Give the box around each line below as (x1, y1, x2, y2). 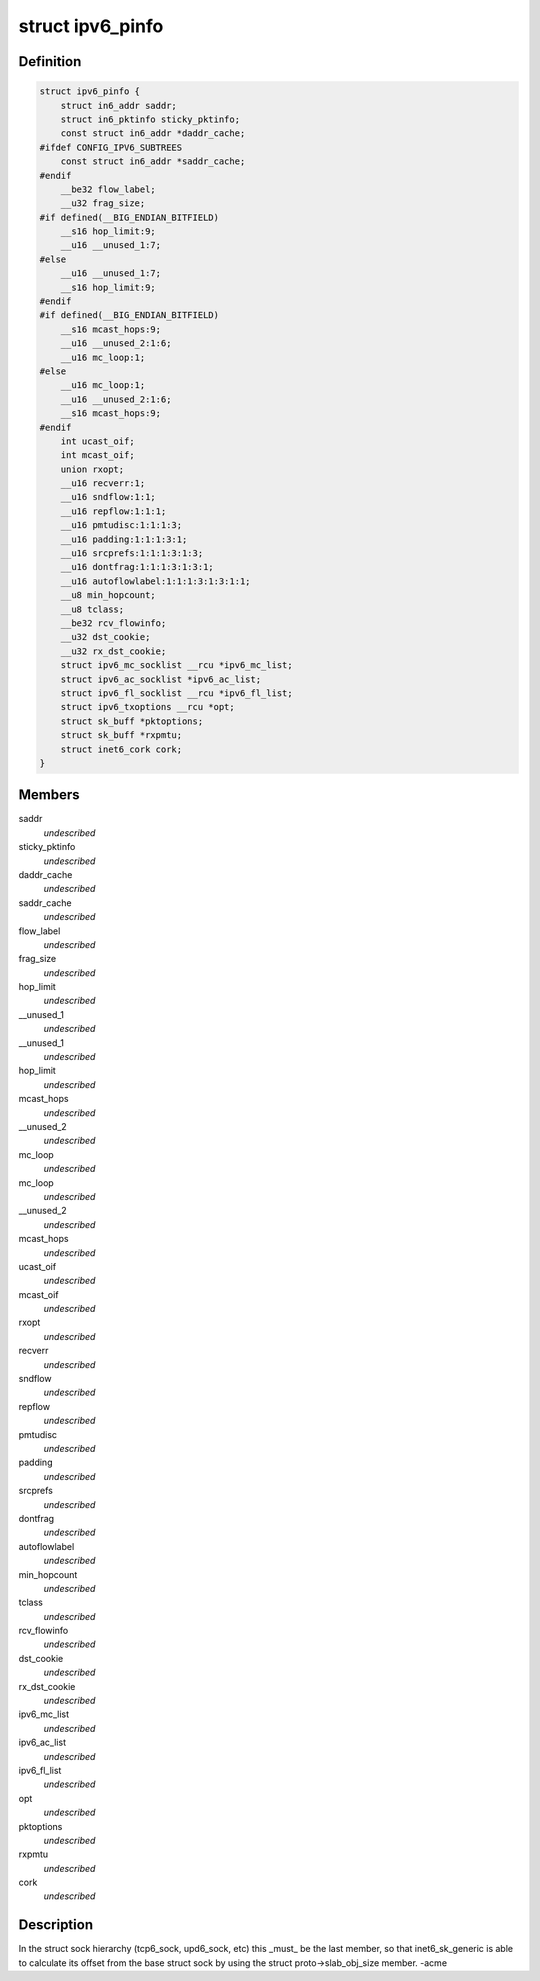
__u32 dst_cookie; (60, 631, 151, 643)
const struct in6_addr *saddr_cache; (60, 156, 246, 167)
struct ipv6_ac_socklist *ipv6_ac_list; (60, 673, 262, 685)
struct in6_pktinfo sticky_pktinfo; (60, 113, 240, 125)
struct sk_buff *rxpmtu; (60, 730, 183, 741)
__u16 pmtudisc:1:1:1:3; (60, 520, 183, 531)
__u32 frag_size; (60, 198, 146, 209)
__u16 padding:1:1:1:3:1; (60, 533, 188, 545)
